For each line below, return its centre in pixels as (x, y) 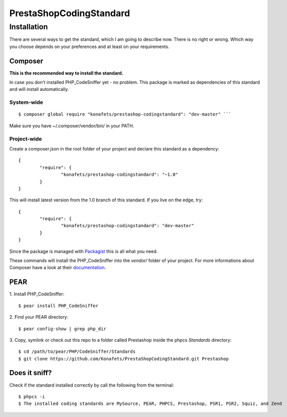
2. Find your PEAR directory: (39, 317)
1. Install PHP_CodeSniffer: (37, 294)
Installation (29, 27)
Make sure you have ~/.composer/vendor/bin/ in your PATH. (72, 126)
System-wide (26, 102)
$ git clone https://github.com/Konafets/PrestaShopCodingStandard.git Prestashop (124, 359)
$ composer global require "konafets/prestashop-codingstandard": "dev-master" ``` (125, 114)
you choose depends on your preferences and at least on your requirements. (89, 46)
